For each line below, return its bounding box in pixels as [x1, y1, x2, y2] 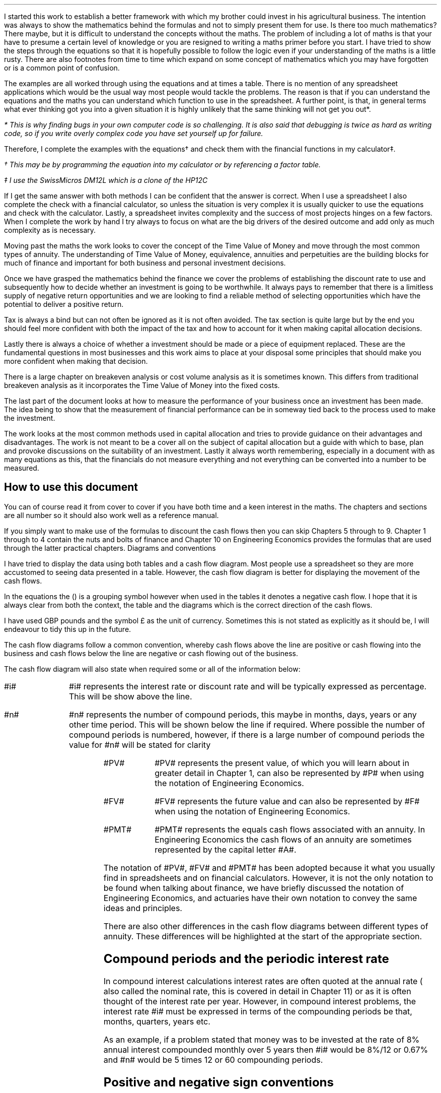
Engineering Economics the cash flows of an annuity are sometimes [155, 834, 412, 845]
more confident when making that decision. [4, 357, 148, 365]
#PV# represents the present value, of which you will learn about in [155, 757, 409, 768]
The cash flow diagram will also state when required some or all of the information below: [4, 664, 301, 673]
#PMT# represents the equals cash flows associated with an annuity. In [155, 824, 425, 834]
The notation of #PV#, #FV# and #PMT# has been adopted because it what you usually [103, 862, 435, 873]
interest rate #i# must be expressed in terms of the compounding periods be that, [103, 1006, 412, 1016]
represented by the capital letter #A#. [155, 844, 297, 855]
